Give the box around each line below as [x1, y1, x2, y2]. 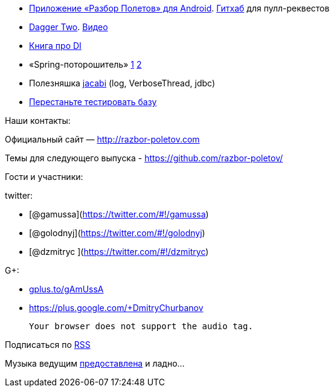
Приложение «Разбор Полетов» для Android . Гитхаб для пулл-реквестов [29, 3, 330, 13]
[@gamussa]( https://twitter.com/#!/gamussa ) [29, 209, 209, 219]
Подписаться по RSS [5, 339, 91, 350]
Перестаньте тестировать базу [29, 97, 157, 107]
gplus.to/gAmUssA [29, 284, 104, 294]
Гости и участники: [5, 172, 83, 182]
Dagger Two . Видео [29, 22, 108, 32]
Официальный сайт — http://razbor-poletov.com [5, 134, 200, 144]
